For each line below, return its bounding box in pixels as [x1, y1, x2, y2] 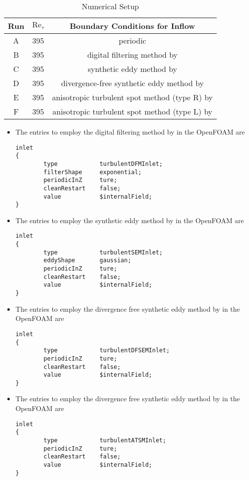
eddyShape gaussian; [44, 257, 132, 264]
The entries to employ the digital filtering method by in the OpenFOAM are [15, 127, 245, 137]
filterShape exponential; [44, 168, 142, 176]
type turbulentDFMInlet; [44, 160, 163, 167]
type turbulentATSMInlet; [44, 436, 166, 444]
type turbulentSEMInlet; [44, 249, 163, 256]
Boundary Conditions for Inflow [69, 20, 195, 31]
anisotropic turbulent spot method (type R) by [52, 91, 213, 103]
